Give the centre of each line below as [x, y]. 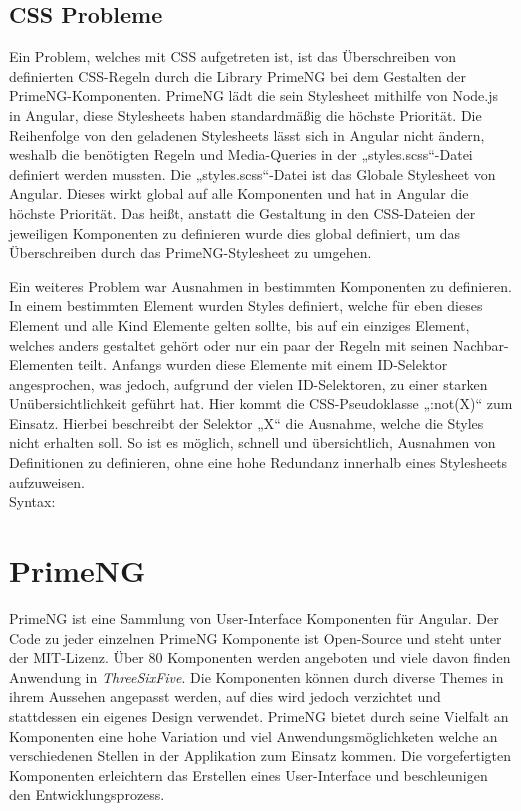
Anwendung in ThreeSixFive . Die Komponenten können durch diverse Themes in [256, 676]
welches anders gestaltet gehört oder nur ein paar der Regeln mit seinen [229, 344]
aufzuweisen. [47, 481]
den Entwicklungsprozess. [87, 794]
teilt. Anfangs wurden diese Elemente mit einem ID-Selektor [263, 364]
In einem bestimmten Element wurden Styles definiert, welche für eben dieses [246, 305]
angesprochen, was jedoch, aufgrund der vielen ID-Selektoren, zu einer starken [248, 383]
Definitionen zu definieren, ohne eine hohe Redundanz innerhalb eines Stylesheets [258, 462]
